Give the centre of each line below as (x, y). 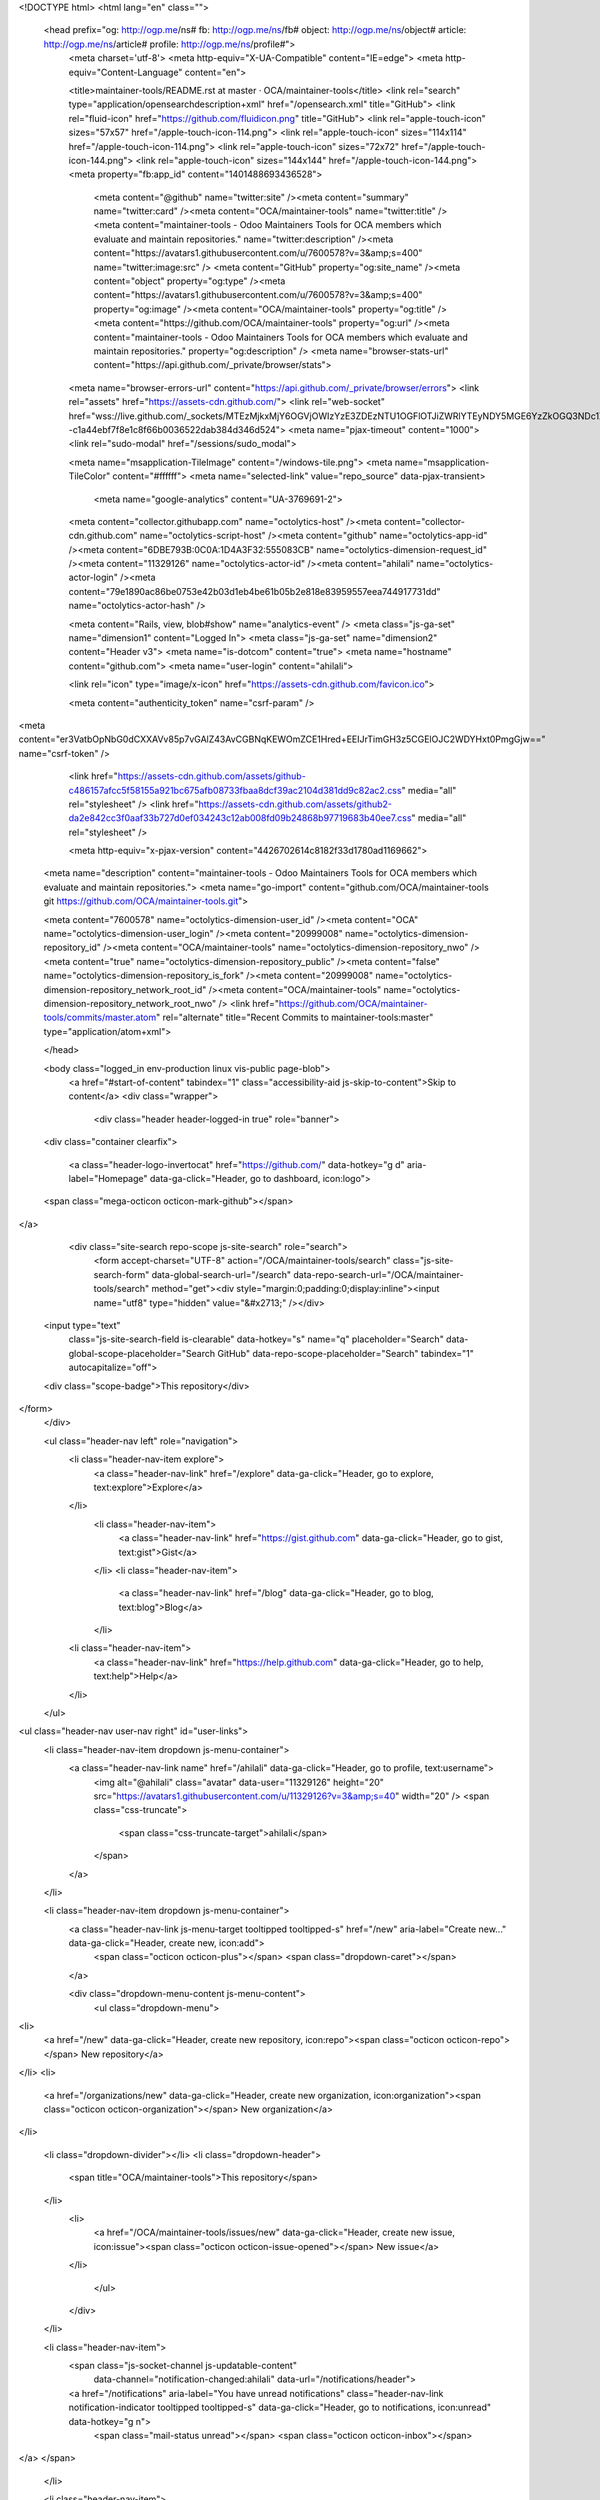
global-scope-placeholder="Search (142, 1353)
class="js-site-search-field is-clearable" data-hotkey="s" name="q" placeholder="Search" (256, 1339)
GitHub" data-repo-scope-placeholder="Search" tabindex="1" (345, 1353)
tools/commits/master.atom (100, 1017)
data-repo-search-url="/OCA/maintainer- (378, 1274)
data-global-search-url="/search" (221, 1274)
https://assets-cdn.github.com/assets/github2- (295, 804)
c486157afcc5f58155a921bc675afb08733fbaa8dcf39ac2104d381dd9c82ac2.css (235, 790)
